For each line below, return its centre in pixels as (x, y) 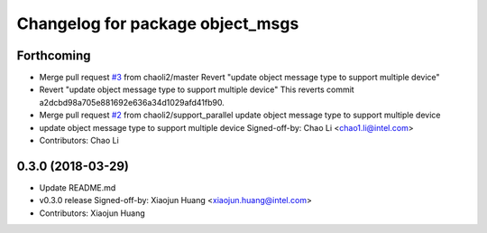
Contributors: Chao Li (79, 141)
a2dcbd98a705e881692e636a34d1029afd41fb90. (132, 102)
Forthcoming (54, 56)
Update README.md (78, 187)
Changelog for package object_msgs (158, 23)
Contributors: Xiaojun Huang (92, 213)
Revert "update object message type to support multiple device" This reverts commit (197, 89)
